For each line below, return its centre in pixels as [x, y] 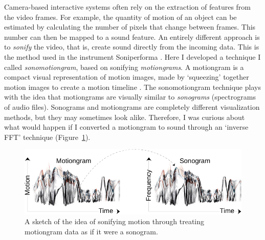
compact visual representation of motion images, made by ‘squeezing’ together [127, 77]
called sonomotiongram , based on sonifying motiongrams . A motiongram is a [124, 67]
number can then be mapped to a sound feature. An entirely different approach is [132, 37]
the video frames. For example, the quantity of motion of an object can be [120, 17]
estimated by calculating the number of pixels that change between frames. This [130, 27]
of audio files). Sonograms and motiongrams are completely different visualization [132, 106]
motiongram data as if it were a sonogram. [91, 231]
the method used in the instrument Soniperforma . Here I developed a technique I [132, 56]
